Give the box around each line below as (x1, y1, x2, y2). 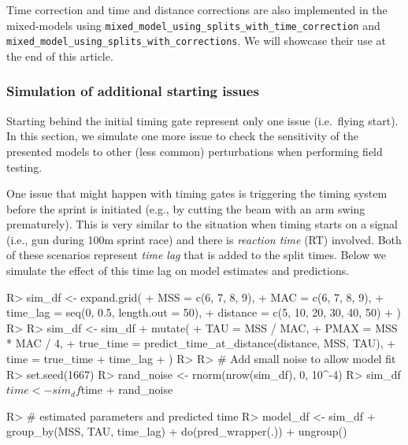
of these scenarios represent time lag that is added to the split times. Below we (6, 247, 386, 263)
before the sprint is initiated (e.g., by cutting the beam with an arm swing (6, 200, 365, 217)
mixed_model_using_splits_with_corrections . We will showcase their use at (6, 32, 386, 49)
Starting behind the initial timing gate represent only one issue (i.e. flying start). (6, 112, 399, 128)
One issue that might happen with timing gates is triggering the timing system (6, 185, 388, 202)
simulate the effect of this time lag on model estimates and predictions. (6, 262, 350, 279)
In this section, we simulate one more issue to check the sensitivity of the (6, 128, 358, 144)
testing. (6, 158, 43, 175)
